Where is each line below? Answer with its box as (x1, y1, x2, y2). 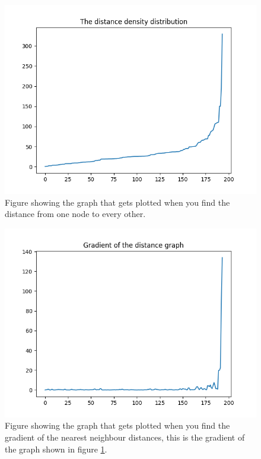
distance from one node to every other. (5, 208, 146, 220)
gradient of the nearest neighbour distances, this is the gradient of (5, 430, 245, 443)
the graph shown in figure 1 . (5, 442, 107, 455)
